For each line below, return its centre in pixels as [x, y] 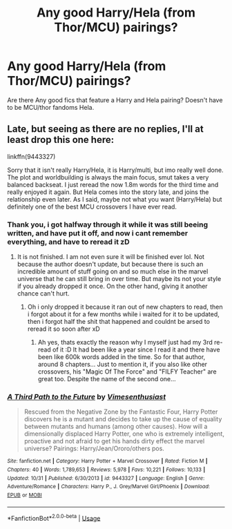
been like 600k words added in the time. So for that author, [122, 357]
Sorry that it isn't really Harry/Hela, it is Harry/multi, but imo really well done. [115, 170]
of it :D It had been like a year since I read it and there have [136, 349]
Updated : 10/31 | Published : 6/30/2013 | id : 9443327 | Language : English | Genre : [106, 478]
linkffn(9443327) [31, 156]
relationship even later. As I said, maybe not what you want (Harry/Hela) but [115, 199]
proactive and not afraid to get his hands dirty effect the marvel [114, 441]
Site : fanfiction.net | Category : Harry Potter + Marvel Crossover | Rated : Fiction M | [108, 461]
